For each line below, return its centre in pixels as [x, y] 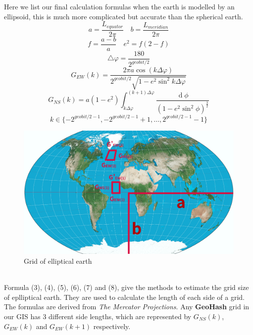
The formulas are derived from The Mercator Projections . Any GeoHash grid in [127, 307]
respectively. [112, 326]
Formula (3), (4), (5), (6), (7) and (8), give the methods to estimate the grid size [126, 287]
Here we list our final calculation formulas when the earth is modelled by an [119, 6]
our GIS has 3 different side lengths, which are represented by [98, 316]
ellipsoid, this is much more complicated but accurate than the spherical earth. [124, 16]
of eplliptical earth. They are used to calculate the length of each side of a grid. [124, 297]
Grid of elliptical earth [58, 261]
